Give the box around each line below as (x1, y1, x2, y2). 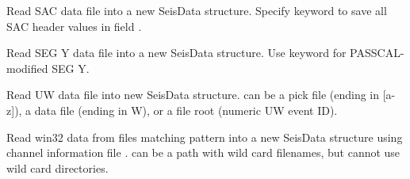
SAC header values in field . (6, 17, 142, 34)
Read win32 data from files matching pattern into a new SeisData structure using (6, 128, 403, 145)
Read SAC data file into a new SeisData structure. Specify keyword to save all (6, 2, 387, 18)
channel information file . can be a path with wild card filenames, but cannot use (6, 144, 400, 161)
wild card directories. (6, 159, 109, 176)
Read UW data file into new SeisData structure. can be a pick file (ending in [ (6, 86, 386, 103)
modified (6, 59, 48, 76)
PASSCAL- (350, 44, 404, 61)
